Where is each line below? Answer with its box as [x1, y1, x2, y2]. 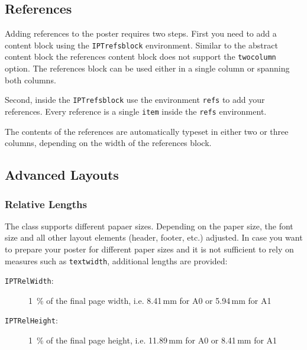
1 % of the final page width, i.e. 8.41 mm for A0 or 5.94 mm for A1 [28, 294, 272, 306]
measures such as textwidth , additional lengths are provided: [5, 254, 228, 267]
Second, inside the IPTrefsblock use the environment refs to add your [5, 93, 265, 106]
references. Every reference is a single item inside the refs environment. [5, 105, 267, 117]
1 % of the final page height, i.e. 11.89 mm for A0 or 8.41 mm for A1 [28, 334, 277, 346]
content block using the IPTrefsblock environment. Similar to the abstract [5, 38, 278, 51]
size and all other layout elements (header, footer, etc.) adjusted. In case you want [5, 231, 303, 244]
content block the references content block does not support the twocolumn [5, 50, 276, 63]
